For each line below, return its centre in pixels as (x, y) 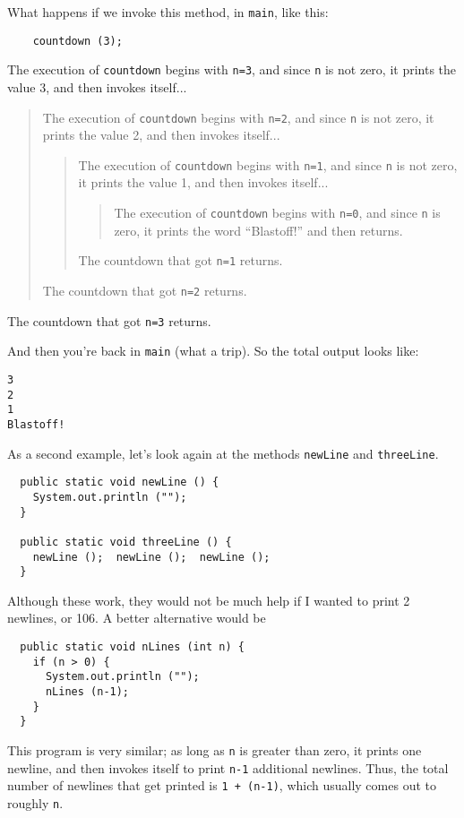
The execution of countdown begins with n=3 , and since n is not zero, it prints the (232, 69)
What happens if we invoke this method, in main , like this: (168, 12)
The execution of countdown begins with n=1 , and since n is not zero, (268, 164)
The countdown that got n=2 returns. (145, 290)
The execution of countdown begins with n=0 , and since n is (277, 213)
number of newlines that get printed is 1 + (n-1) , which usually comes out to (222, 785)
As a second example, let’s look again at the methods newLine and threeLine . (223, 453)
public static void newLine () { (120, 482)
